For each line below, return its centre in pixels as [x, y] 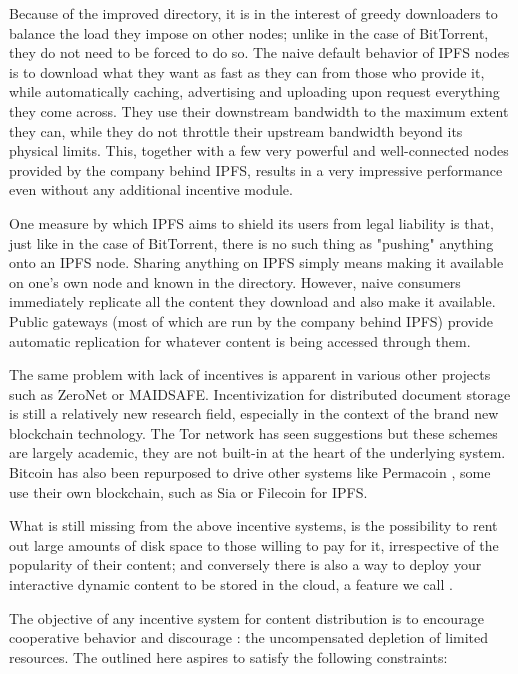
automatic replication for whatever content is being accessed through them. [240, 340]
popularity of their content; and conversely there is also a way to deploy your [245, 564]
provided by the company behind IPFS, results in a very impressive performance [256, 169]
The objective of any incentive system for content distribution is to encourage [246, 617]
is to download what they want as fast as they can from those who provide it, [247, 71]
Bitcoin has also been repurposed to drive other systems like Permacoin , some [250, 472]
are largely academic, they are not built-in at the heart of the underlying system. [257, 452]
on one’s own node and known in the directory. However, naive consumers [235, 281]
